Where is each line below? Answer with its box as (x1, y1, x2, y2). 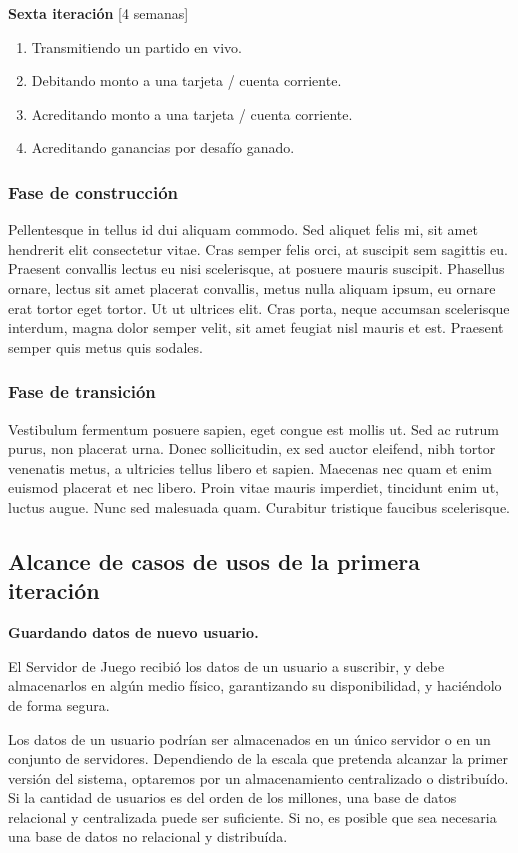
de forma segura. (8, 694, 110, 715)
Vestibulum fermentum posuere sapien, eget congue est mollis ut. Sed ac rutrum (8, 418, 499, 439)
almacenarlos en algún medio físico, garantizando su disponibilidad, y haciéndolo (8, 675, 502, 696)
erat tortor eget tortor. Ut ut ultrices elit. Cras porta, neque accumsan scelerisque (8, 297, 510, 318)
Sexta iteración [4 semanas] (8, 3, 189, 23)
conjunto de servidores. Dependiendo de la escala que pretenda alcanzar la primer (8, 748, 508, 769)
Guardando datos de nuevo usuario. (8, 622, 259, 643)
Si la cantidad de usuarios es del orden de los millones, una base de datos (8, 787, 457, 808)
